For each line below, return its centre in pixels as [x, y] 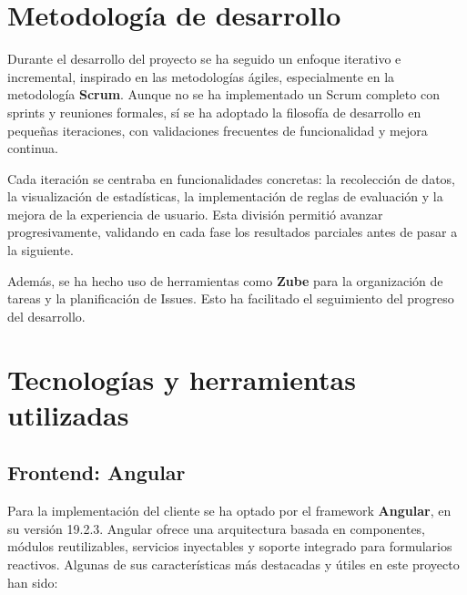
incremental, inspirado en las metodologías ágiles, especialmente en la [201, 76]
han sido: [33, 582]
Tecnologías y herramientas [182, 379]
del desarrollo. [46, 316]
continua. [33, 148]
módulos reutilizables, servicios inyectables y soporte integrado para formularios [230, 546]
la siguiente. [41, 250]
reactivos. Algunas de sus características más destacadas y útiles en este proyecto [233, 564]
